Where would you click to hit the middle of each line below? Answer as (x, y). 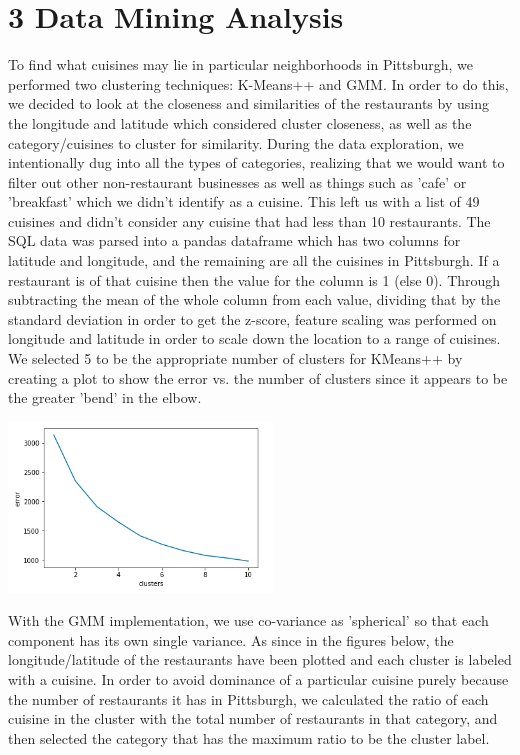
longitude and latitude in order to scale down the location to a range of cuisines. (254, 338)
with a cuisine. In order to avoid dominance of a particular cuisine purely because (258, 679)
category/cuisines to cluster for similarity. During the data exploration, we (236, 142)
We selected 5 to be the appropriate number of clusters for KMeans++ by (235, 358)
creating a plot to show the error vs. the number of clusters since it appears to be (258, 377)
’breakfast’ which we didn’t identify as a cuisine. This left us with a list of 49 (244, 201)
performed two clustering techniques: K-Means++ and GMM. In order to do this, (258, 83)
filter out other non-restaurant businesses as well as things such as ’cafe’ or (237, 181)
